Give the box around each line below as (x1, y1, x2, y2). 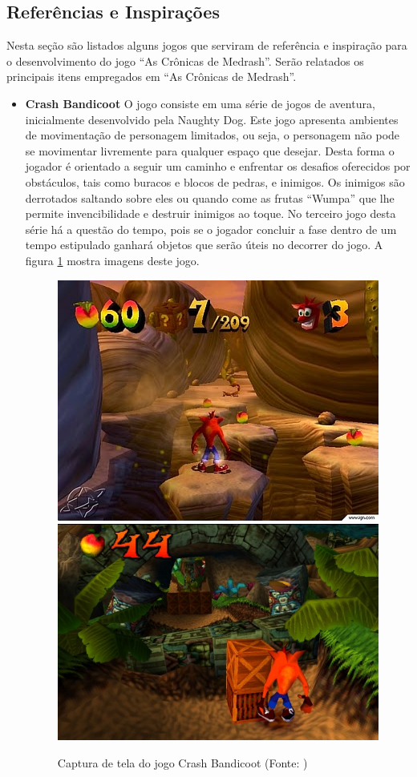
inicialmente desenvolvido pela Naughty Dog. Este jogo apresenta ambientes (25, 111, 399, 127)
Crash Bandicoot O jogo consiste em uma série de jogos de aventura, (25, 95, 375, 111)
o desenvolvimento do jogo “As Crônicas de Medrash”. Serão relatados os (6, 52, 364, 69)
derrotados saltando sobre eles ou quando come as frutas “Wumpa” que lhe (25, 189, 395, 206)
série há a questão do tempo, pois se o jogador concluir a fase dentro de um (25, 220, 397, 237)
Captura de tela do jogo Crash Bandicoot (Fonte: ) (57, 754, 308, 771)
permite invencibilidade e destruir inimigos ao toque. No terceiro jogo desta (25, 205, 396, 222)
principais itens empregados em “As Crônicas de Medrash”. (6, 68, 297, 85)
